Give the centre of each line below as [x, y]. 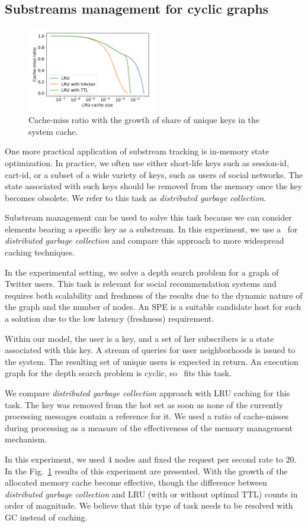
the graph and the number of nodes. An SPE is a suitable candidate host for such [153, 307]
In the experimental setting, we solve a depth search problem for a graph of [142, 272]
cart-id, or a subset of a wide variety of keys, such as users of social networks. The [154, 174]
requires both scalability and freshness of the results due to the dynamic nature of [154, 295]
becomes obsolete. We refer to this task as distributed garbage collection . [136, 197]
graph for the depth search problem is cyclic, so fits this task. [118, 373]
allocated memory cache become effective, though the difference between [136, 482]
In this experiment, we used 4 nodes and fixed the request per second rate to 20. [151, 459]
